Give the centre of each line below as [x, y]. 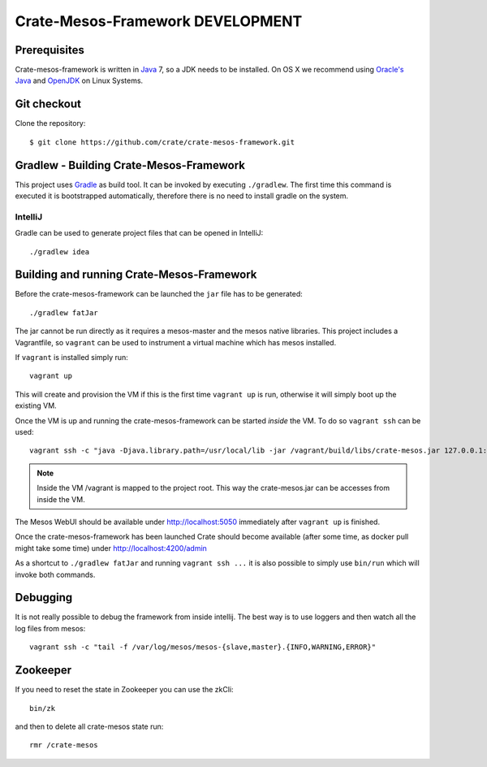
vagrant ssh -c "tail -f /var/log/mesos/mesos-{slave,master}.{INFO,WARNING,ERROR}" [203, 647]
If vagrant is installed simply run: [72, 357]
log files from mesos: [50, 628]
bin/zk [43, 708]
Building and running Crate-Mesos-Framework [136, 275]
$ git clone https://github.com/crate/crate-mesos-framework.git [162, 142]
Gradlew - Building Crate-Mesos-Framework [130, 165]
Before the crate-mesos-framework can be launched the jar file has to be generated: [159, 294]
